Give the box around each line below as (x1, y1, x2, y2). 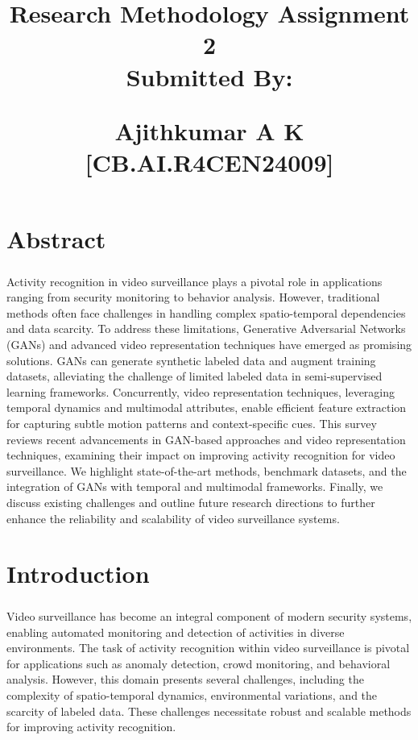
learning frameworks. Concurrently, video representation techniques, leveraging (6, 383, 395, 400)
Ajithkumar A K (114, 114, 304, 147)
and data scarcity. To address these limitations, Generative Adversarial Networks (6, 320, 406, 337)
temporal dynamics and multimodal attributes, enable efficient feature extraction (6, 399, 407, 416)
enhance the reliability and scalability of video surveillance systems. (6, 509, 340, 526)
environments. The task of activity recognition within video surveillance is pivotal (6, 639, 410, 656)
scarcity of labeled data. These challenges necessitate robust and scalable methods (6, 702, 412, 719)
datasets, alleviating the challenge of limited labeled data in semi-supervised (6, 368, 383, 385)
